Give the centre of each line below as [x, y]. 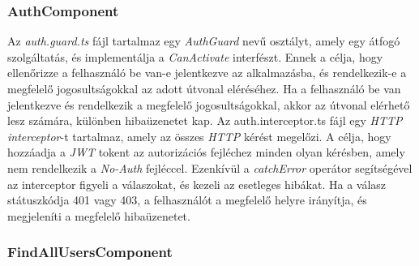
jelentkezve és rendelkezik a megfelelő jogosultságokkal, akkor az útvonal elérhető [209, 104]
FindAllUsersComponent [90, 252]
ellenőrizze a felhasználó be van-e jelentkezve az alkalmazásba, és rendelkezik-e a [207, 73]
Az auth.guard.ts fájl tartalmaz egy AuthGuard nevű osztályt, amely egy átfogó [204, 41]
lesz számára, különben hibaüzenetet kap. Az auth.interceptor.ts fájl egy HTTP [205, 120]
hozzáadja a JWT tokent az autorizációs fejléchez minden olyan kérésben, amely [206, 152]
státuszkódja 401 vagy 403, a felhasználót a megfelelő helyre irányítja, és [187, 200]
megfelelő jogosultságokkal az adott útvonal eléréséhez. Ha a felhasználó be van [204, 88]
